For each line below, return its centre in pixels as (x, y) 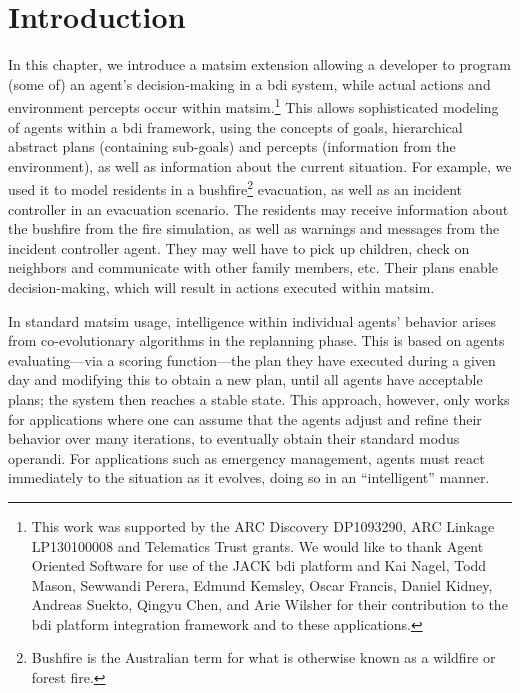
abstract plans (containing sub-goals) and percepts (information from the (232, 146)
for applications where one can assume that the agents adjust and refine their (245, 418)
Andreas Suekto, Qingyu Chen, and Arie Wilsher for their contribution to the (269, 604)
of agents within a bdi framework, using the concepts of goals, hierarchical (235, 126)
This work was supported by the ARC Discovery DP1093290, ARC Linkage (263, 525)
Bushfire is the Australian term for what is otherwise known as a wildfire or (263, 657)
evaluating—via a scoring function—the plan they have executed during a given (252, 359)
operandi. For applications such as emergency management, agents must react (246, 457)
